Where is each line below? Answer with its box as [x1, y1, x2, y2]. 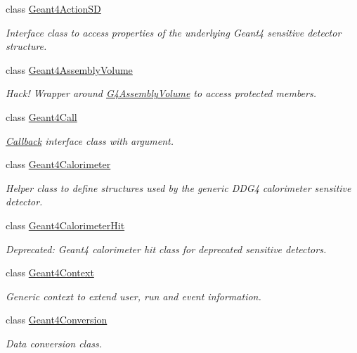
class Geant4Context [6, 265, 94, 280]
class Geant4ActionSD [6, 1, 101, 15]
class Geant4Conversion [6, 312, 108, 327]
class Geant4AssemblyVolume [6, 62, 133, 77]
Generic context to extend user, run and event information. [6, 288, 261, 303]
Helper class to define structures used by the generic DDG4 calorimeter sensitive [6, 180, 351, 195]
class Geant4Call [6, 109, 77, 124]
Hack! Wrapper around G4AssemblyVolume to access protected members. [6, 86, 316, 101]
